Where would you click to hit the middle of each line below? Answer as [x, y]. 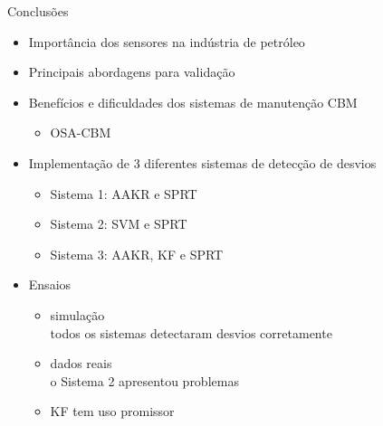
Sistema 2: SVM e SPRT [119, 224]
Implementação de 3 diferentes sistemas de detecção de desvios [202, 162]
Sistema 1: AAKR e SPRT [124, 193]
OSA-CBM [81, 133]
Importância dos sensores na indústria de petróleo [167, 41]
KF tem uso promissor [112, 411]
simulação [77, 314]
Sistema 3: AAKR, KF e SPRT [137, 254]
